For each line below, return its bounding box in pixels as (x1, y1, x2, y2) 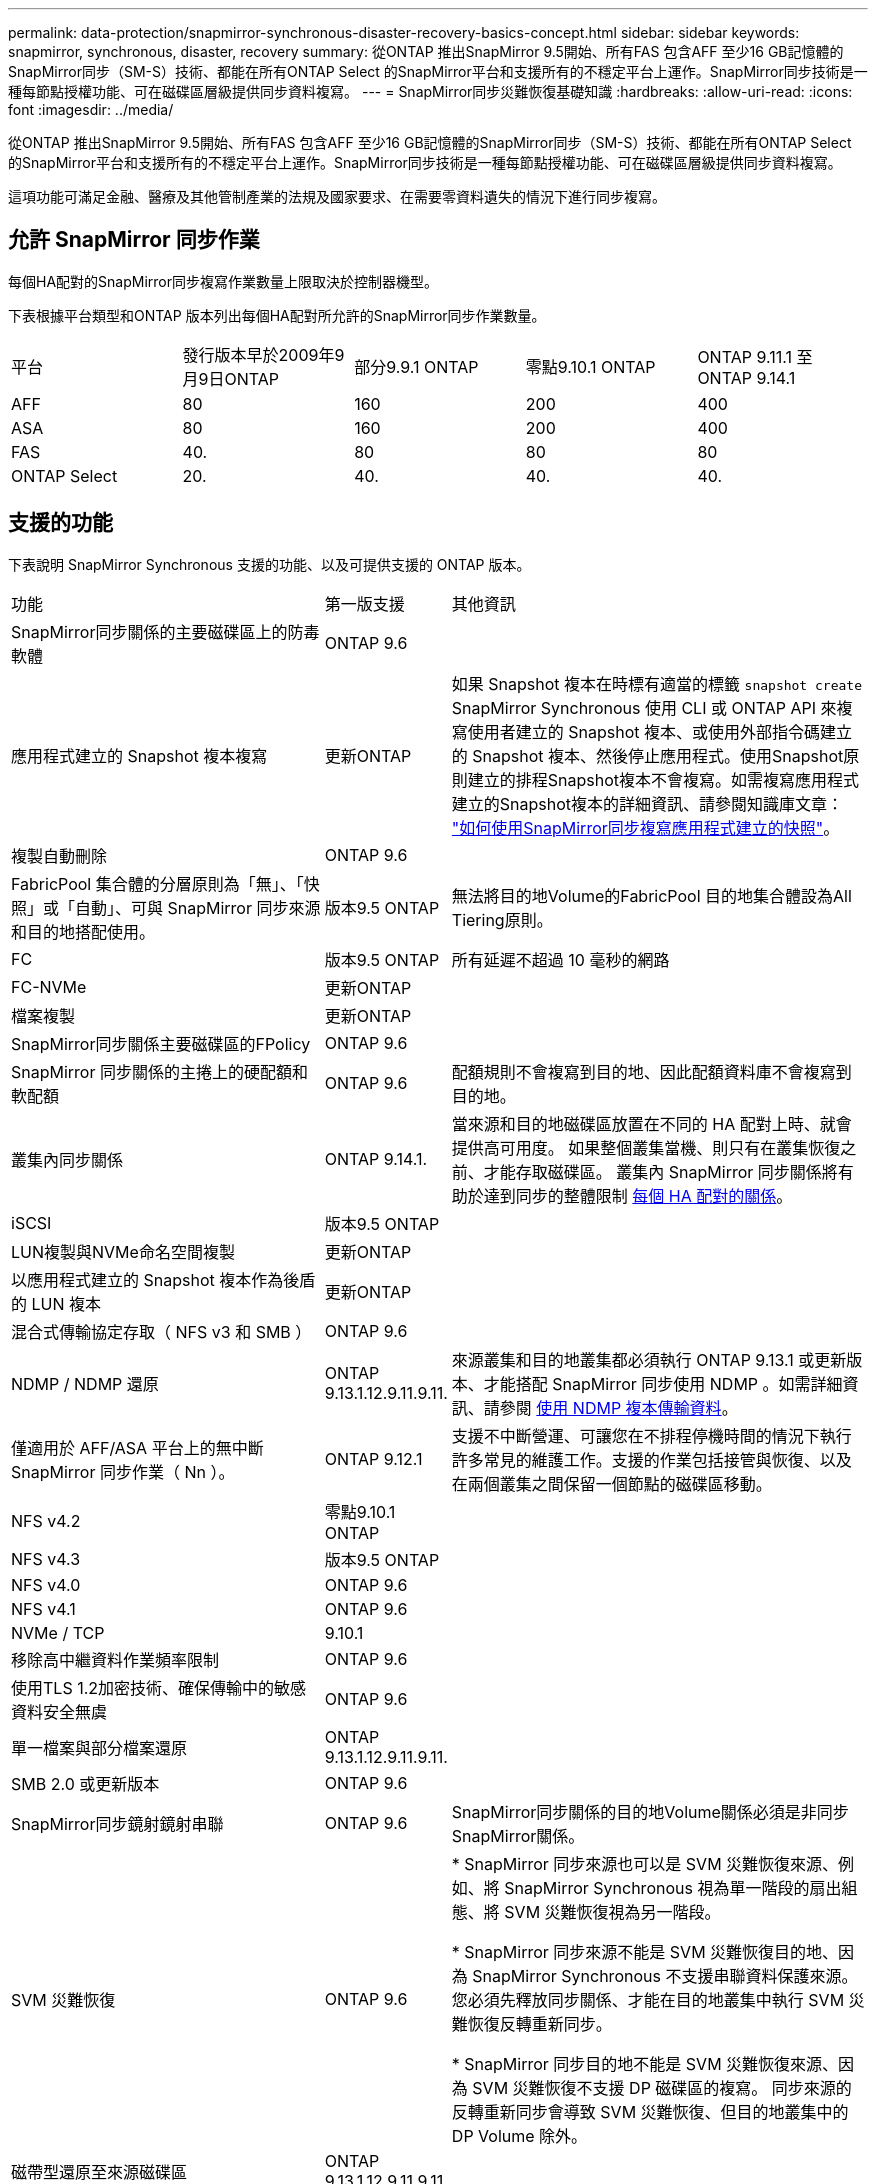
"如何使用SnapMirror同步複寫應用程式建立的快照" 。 (451, 817, 840, 838)
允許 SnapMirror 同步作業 (8, 227, 260, 253)
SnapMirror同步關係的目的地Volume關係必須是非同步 (451, 1801, 849, 1822)
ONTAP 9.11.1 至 (697, 346, 813, 367)
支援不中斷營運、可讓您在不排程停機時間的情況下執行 (451, 1425, 852, 1446)
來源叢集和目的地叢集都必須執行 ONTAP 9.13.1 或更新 (451, 1349, 847, 1370)
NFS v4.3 (11, 1548, 81, 1569)
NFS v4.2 (11, 1510, 81, 1531)
